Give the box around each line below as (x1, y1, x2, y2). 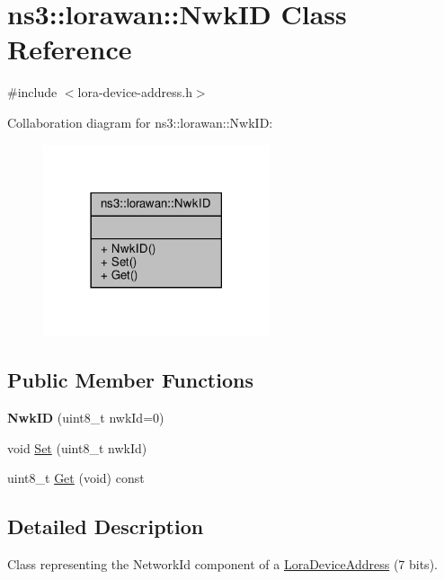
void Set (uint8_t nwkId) (7, 438, 147, 457)
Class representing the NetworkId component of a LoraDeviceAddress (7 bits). (7, 554, 438, 573)
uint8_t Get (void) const (7, 468, 145, 487)
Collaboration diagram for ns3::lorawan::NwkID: (7, 112, 273, 131)
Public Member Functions (7, 366, 253, 394)
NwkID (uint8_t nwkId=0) (7, 407, 164, 426)
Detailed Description (7, 513, 204, 540)
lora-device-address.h (77, 83, 192, 102)
